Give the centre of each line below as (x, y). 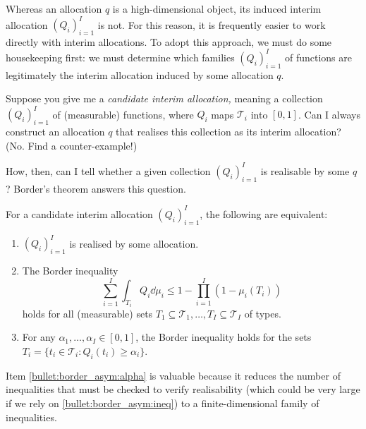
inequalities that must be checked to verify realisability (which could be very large (183, 389)
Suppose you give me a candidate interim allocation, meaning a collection (164, 98)
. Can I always (329, 114)
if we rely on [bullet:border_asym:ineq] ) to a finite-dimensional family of (163, 403)
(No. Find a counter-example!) (72, 145)
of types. (263, 313)
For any (39, 337)
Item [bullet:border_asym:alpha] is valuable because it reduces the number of (173, 375)
